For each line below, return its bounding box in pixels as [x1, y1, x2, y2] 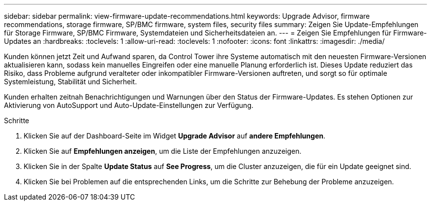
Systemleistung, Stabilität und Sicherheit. [4, 77, 137, 86]
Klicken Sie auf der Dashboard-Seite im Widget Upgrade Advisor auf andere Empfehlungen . [24, 132, 326, 140]
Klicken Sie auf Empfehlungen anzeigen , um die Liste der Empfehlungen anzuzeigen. [24, 147, 302, 155]
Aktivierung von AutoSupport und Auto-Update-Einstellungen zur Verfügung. [4, 101, 253, 109]
